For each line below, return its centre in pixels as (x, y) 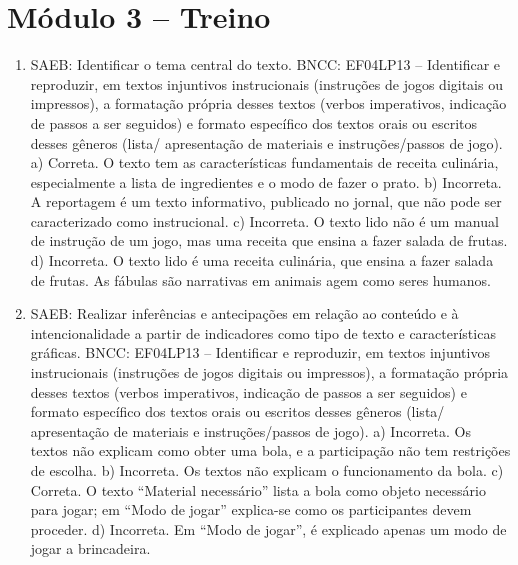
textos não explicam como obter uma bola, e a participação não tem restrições (270, 450)
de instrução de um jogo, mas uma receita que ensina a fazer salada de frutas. (269, 240)
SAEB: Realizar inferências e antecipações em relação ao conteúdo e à (244, 313)
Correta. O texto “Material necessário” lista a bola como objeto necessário (258, 489)
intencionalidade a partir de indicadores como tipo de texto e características (263, 332)
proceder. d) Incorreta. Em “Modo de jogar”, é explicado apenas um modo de (268, 528)
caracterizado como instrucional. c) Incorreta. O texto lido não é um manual (264, 220)
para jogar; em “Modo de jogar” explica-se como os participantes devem (251, 509)
